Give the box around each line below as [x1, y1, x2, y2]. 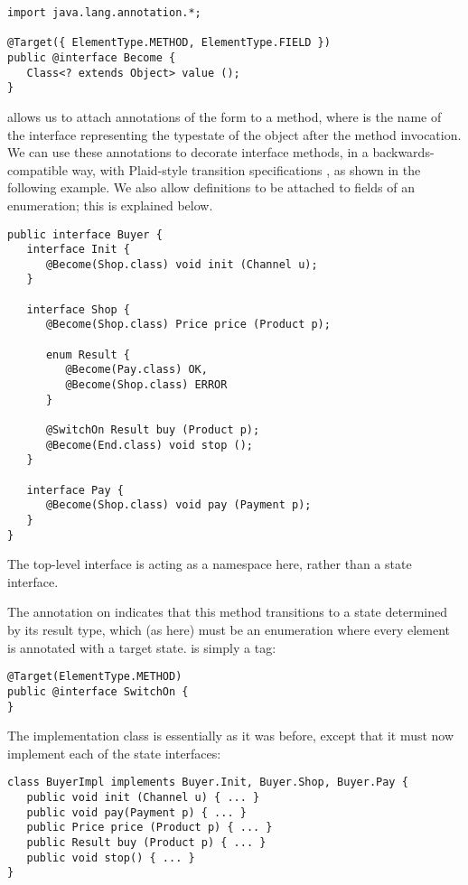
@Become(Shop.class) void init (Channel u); [45, 257, 318, 271]
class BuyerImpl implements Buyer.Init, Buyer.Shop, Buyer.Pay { [7, 776, 408, 789]
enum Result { [45, 348, 131, 361]
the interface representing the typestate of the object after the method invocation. [7, 125, 462, 144]
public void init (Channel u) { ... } [26, 791, 260, 805]
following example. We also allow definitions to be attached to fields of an [7, 178, 415, 197]
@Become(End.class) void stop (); [45, 438, 254, 452]
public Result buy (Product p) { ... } [26, 836, 267, 850]
